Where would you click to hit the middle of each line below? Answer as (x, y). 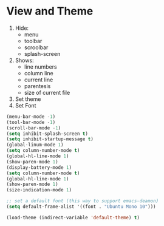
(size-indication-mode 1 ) (39, 190)
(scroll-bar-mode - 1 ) (34, 128)
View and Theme (50, 11)
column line (39, 73)
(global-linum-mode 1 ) (35, 145)
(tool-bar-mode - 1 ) (31, 122)
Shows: (25, 60)
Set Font (26, 105)
